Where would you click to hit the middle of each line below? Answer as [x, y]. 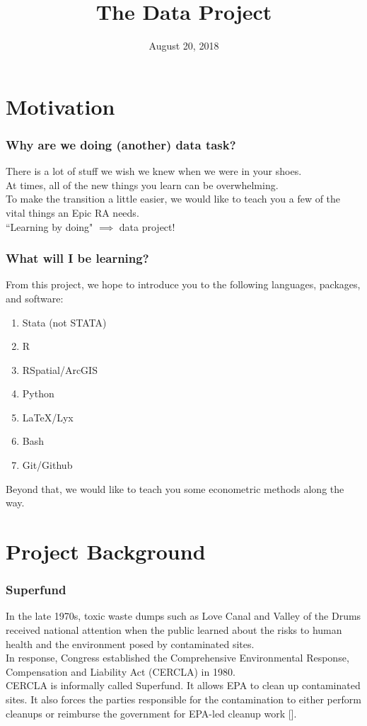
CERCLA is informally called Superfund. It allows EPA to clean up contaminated [183, 685]
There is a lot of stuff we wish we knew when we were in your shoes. [154, 171]
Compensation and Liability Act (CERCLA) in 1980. [121, 671]
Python [38, 393]
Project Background [106, 551]
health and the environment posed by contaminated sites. [130, 643]
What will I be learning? [77, 258]
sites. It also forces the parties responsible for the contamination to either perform [183, 699]
